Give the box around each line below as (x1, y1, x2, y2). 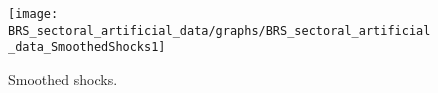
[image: (8, 7, 59, 21)
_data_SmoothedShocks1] (8, 40, 166, 55)
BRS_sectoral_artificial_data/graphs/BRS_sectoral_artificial (8, 23, 431, 38)
